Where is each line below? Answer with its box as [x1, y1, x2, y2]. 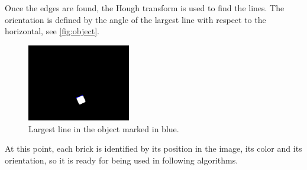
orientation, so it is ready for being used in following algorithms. [5, 153, 238, 166]
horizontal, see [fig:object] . [5, 25, 99, 37]
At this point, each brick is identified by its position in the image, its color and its [5, 142, 302, 155]
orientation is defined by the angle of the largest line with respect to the [5, 13, 266, 25]
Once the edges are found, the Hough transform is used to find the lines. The [5, 2, 285, 14]
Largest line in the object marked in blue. [28, 122, 179, 135]
